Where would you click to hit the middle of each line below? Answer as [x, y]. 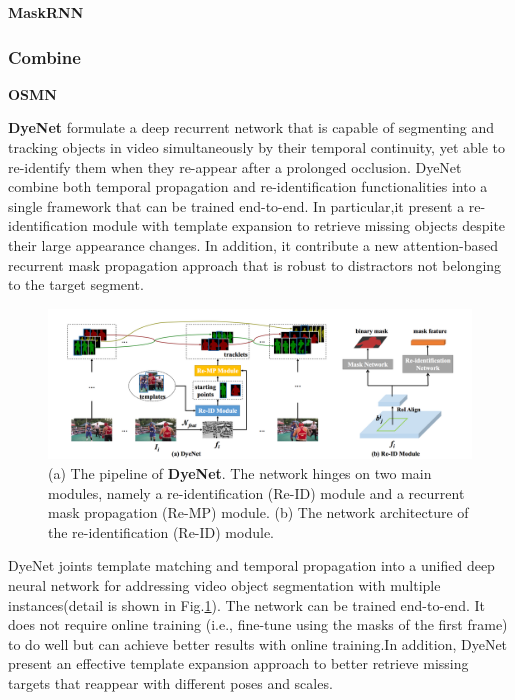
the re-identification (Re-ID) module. [161, 531]
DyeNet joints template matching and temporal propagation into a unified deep [251, 565]
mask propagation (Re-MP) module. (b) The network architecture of [258, 512]
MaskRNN [46, 12]
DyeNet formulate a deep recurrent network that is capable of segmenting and [251, 127]
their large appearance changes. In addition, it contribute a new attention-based [253, 244]
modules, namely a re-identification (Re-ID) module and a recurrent [256, 492]
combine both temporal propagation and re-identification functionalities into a [248, 186]
